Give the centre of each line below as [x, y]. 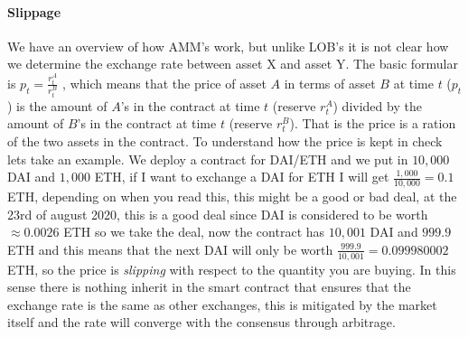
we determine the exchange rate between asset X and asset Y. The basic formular [233, 64]
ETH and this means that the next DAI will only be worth [170, 249]
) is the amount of [57, 105]
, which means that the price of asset [164, 83]
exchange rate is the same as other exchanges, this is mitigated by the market [222, 304]
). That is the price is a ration [373, 123]
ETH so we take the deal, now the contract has [194, 232]
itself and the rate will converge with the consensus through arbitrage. [201, 322]
